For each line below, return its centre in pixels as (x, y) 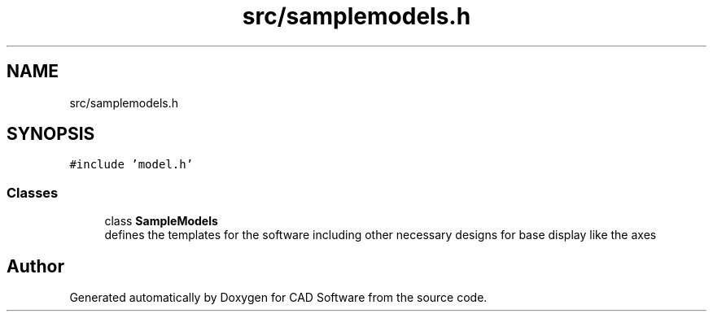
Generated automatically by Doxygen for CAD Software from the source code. (278, 298)
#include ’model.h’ (131, 165)
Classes (33, 192)
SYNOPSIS (51, 134)
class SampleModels (161, 221)
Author (35, 266)
